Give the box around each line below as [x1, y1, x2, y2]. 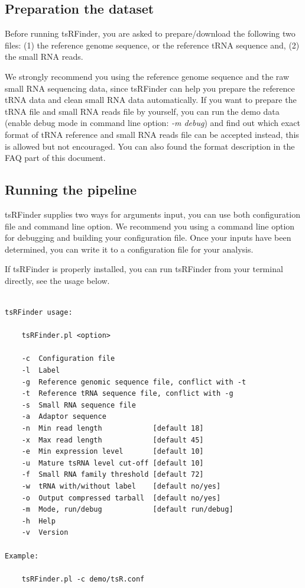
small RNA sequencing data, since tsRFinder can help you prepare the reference [5, 82, 295, 94]
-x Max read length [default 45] [21, 435, 204, 444]
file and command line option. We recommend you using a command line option [5, 219, 295, 232]
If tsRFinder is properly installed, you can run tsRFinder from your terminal [5, 263, 283, 275]
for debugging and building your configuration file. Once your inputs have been [5, 231, 291, 244]
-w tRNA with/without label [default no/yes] [21, 482, 221, 490]
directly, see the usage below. [5, 274, 110, 286]
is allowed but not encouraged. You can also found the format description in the [5, 140, 295, 152]
